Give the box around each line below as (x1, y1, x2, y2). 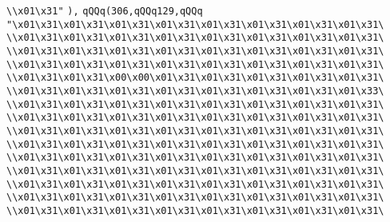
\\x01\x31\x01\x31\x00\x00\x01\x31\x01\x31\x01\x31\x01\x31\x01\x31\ (6, 72, 384, 84)
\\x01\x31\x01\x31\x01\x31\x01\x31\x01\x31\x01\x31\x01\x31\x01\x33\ (6, 85, 384, 97)
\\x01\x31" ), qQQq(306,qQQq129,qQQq (6, 6, 203, 17)
